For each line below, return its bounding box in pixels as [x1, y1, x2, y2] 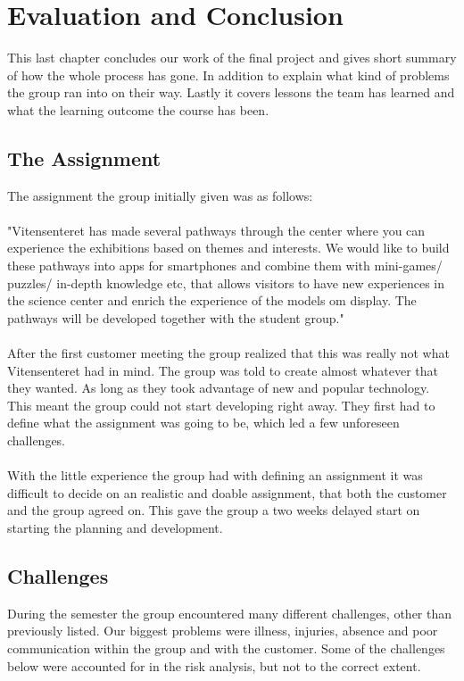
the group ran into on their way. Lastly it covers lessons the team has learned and [7, 83, 455, 102]
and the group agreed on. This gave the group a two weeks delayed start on [7, 501, 420, 519]
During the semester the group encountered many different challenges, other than [7, 603, 452, 622]
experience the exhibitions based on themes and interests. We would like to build [7, 238, 450, 257]
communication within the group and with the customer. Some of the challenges [7, 638, 445, 657]
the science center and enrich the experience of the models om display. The [7, 291, 417, 310]
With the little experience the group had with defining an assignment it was [7, 466, 423, 485]
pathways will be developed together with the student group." [7, 308, 344, 327]
